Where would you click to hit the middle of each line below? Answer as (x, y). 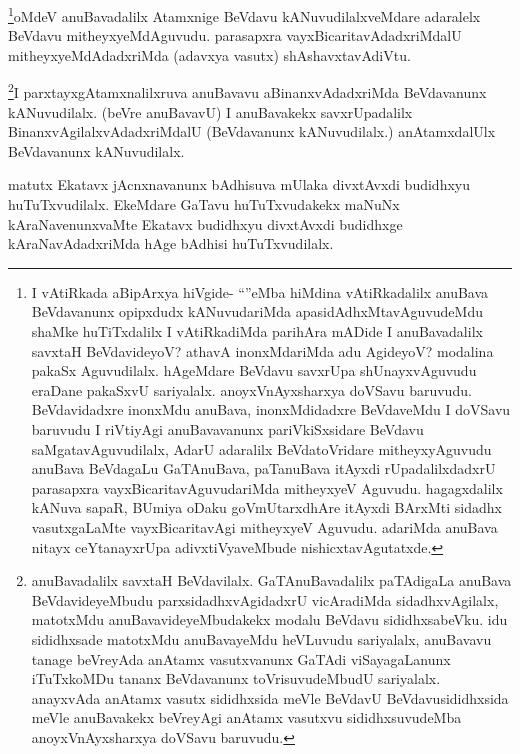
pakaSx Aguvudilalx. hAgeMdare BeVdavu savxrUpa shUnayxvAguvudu (254, 370)
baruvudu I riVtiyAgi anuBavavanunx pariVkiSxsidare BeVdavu (227, 429)
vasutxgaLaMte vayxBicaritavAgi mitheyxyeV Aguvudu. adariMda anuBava (264, 526)
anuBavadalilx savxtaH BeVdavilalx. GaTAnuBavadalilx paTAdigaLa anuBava (271, 580)
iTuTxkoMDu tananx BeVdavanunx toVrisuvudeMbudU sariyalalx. (236, 678)
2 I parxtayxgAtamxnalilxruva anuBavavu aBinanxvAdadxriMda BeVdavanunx (247, 91)
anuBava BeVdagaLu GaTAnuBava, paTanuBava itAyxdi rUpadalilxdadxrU (263, 468)
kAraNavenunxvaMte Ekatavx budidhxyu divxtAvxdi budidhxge (205, 223)
